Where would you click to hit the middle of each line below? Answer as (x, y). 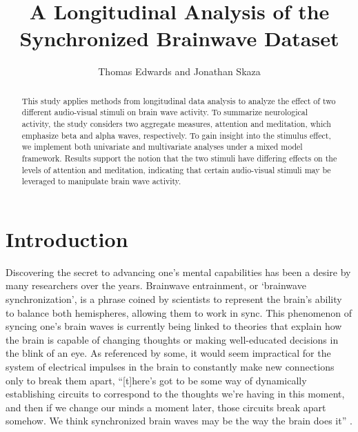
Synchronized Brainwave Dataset (179, 38)
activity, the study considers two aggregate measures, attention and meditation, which (176, 124)
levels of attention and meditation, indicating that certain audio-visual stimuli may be (176, 169)
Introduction (67, 238)
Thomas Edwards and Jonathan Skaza (179, 71)
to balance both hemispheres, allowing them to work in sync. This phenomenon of (179, 312)
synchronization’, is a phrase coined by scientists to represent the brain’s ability (174, 299)
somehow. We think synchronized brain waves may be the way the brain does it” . (179, 421)
